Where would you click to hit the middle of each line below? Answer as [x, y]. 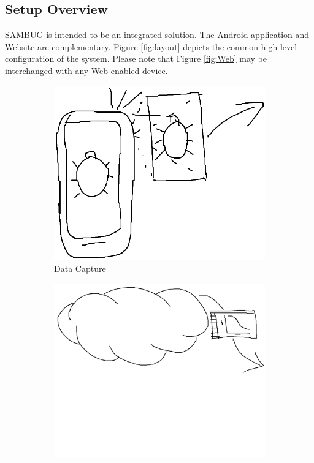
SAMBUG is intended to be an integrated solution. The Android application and [157, 35]
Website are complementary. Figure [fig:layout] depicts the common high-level [151, 46]
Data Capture [80, 269]
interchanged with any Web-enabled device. [86, 70]
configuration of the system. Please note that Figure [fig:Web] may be [136, 58]
